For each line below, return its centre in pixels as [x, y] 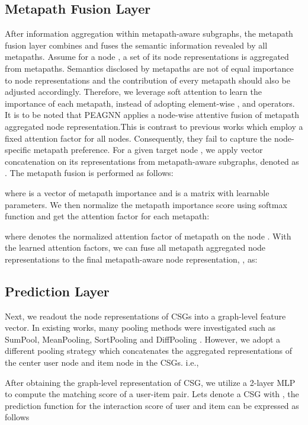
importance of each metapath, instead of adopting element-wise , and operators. [150, 103]
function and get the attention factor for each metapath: [107, 216]
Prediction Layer [57, 291]
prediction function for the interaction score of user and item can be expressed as [152, 405]
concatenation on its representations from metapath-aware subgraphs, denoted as [152, 161]
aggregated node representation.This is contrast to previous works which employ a [154, 126]
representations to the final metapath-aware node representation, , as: [131, 259]
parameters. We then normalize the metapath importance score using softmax [146, 204]
